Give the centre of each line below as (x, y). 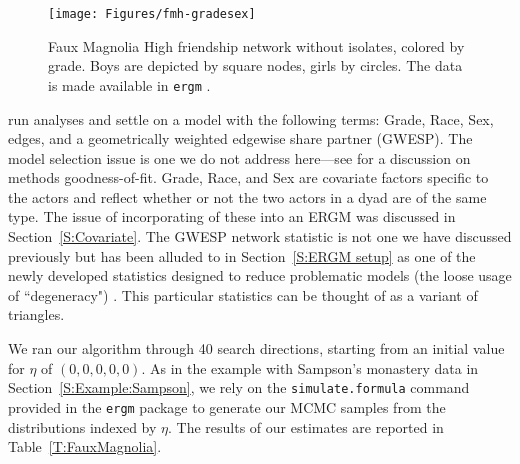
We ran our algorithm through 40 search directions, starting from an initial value (256, 348)
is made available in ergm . (129, 84)
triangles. (36, 314)
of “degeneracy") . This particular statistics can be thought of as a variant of (243, 294)
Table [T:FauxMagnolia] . (85, 446)
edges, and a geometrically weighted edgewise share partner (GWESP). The (240, 138)
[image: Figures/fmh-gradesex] (152, 14)
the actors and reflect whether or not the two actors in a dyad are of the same (247, 196)
